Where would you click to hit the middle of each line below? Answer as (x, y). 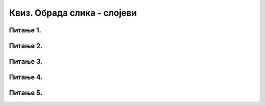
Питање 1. (25, 30)
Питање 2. (26, 46)
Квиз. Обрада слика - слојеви (73, 13)
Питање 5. (26, 93)
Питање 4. (26, 77)
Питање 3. (26, 62)
